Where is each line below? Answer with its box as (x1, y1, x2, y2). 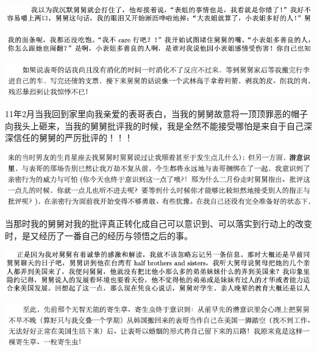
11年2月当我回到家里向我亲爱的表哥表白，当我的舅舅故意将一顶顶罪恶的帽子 (5, 107, 308, 120)
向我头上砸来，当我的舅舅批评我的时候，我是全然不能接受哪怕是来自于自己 (5, 119, 304, 132)
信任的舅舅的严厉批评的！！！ (13, 131, 133, 144)
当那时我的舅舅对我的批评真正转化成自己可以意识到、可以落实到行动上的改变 (5, 217, 312, 230)
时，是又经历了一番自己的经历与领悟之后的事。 (5, 229, 193, 242)
